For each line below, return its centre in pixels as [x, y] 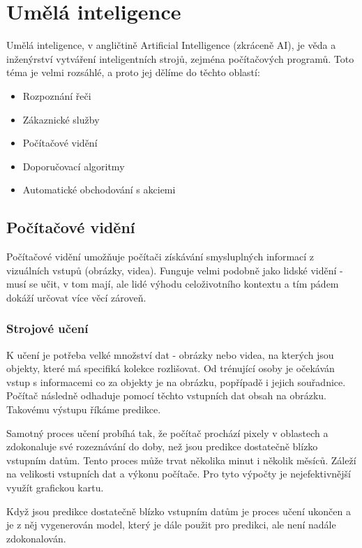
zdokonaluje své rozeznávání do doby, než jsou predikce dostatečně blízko [162, 446]
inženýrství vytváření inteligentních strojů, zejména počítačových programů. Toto [180, 58]
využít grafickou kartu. [55, 488]
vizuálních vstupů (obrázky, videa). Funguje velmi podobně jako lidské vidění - [175, 270]
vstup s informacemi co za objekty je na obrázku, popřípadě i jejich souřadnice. [176, 382]
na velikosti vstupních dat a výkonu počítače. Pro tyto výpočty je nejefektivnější [179, 474]
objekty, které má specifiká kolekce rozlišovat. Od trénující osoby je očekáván [171, 368]
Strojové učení [47, 328]
